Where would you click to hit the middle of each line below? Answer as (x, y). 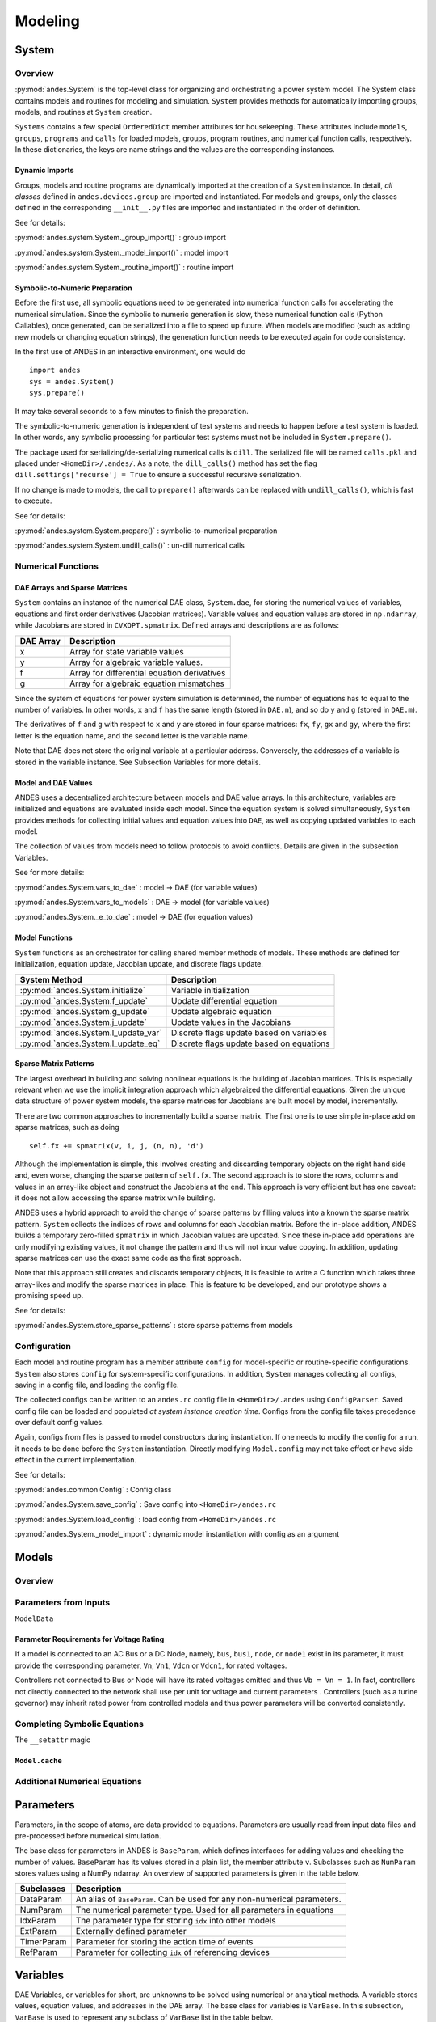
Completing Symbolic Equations (80, 1724)
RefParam (39, 1952)
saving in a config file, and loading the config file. (97, 1385)
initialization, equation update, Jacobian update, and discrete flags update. (139, 964)
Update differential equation (224, 1000)
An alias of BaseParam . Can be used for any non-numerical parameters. (209, 1899)
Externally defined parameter (131, 1931)
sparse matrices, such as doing (67, 1127)
